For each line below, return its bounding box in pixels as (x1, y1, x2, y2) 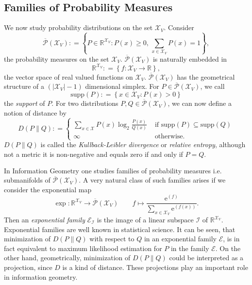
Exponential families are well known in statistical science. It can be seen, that (4, 224, 235, 234)
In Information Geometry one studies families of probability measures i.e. (4, 165, 222, 175)
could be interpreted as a (169, 252, 244, 263)
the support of (4, 98, 45, 108)
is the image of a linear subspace (97, 215, 194, 225)
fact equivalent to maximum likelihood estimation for (4, 243, 162, 253)
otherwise (154, 133, 183, 140)
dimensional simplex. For (85, 81, 159, 91)
